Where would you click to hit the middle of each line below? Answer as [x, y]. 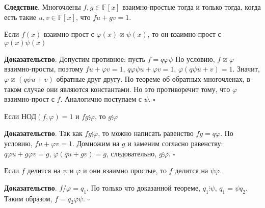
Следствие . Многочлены [43, 7]
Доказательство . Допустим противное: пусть [75, 59]
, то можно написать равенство [146, 133]
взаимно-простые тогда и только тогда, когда [192, 7]
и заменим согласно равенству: [175, 143]
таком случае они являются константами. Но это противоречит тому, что [117, 89]
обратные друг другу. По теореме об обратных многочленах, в [153, 78]
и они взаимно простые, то [125, 170]
